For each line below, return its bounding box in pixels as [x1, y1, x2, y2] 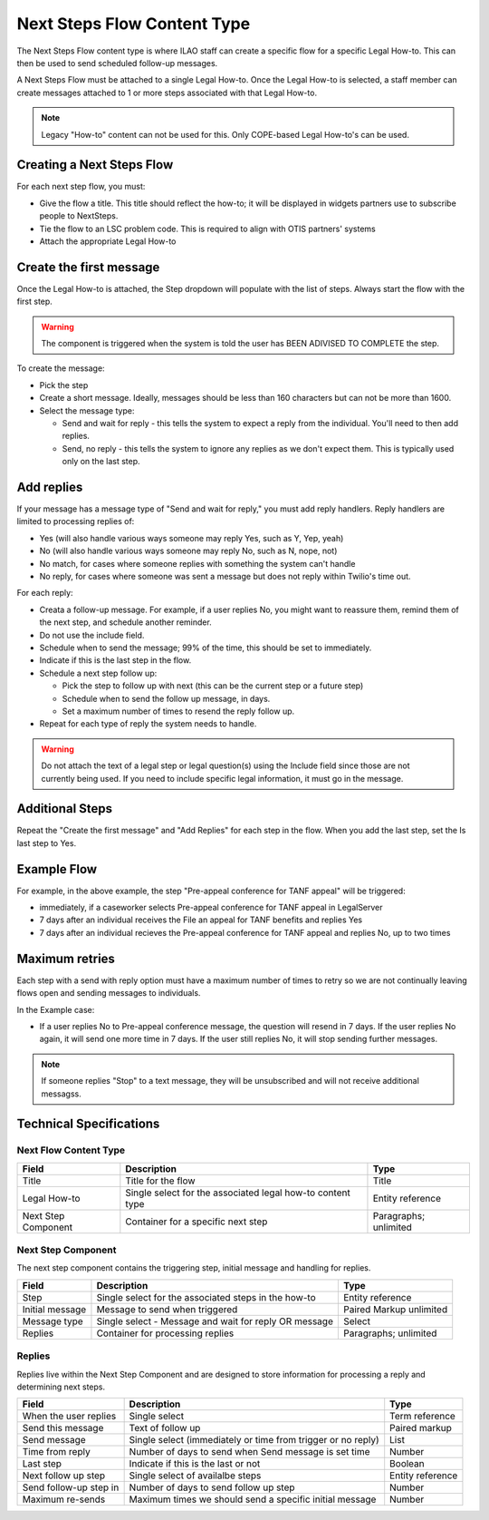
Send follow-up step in [22, 1481, 120, 1494]
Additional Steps [16, 801, 113, 816]
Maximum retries [16, 950, 115, 966]
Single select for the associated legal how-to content [125, 1186, 350, 1199]
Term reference [389, 1410, 456, 1423]
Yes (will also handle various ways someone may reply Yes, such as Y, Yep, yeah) [39, 532, 344, 543]
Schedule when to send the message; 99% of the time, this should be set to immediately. [39, 642, 372, 653]
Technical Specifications [16, 1116, 160, 1132]
